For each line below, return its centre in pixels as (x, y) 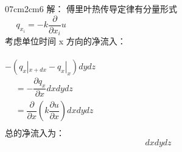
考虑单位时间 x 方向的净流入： (65, 41)
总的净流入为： (35, 133)
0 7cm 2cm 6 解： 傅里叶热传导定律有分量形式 (91, 9)
